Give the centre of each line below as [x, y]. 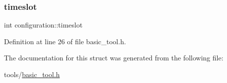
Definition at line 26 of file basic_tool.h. [65, 41]
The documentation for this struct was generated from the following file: [114, 58]
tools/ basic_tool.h [32, 74]
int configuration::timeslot [43, 25]
